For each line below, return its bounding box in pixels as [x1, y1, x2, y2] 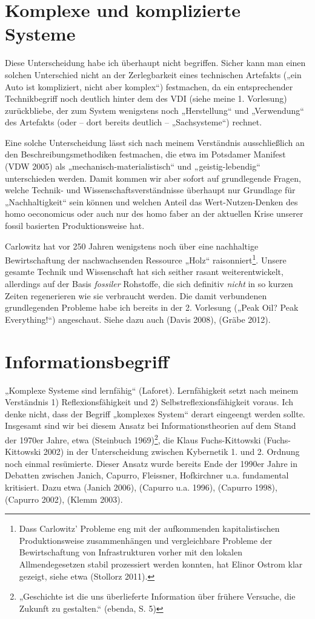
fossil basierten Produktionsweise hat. [5, 219, 145, 232]
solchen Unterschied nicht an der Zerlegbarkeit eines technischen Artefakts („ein [5, 68, 302, 81]
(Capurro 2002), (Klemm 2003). [5, 492, 123, 505]
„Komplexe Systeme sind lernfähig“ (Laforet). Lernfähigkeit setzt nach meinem [5, 383, 299, 396]
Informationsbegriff [5, 348, 169, 373]
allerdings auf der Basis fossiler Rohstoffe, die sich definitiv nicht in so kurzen [5, 277, 293, 290]
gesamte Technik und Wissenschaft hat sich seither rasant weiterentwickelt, [5, 265, 283, 278]
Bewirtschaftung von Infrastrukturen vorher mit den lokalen [19, 546, 242, 558]
